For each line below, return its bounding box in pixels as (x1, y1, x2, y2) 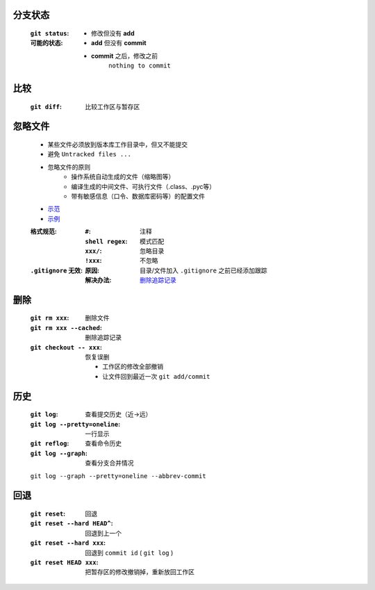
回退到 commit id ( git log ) (85, 548, 174, 557)
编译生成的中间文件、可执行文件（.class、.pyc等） (71, 182, 215, 190)
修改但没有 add (91, 29, 135, 38)
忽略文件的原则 (47, 163, 90, 171)
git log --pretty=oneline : (30, 420, 121, 428)
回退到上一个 (85, 529, 122, 537)
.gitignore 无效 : (30, 266, 83, 274)
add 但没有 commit (91, 39, 147, 47)
